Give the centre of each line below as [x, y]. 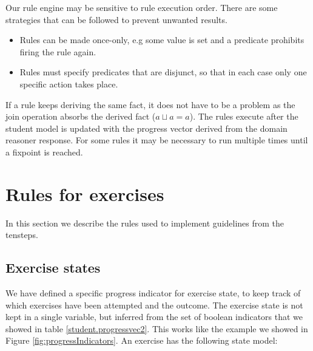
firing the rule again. [58, 51]
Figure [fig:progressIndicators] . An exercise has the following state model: [142, 340]
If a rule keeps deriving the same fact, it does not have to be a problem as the [150, 104]
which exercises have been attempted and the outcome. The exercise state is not [154, 305]
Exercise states [53, 268]
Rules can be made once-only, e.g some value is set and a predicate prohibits [162, 40]
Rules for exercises [85, 193]
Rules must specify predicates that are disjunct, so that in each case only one [163, 72]
